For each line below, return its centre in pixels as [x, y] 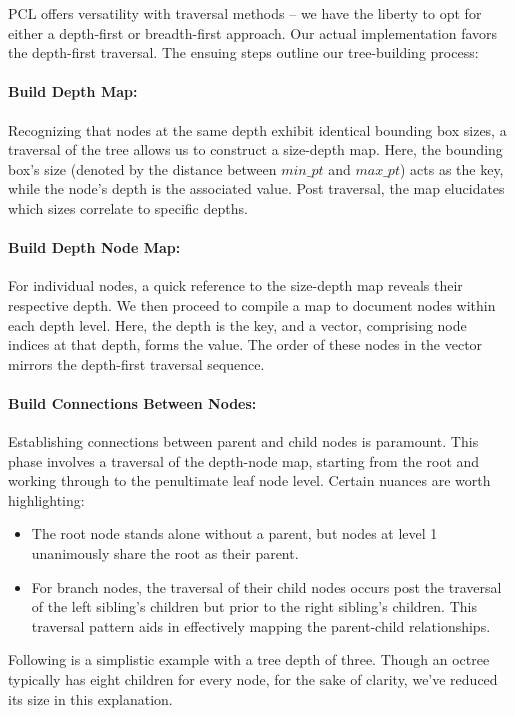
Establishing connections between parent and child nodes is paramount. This [243, 441]
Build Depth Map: [73, 91]
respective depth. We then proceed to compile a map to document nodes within [252, 304]
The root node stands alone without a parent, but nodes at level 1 [234, 533]
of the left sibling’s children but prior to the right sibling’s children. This [254, 606]
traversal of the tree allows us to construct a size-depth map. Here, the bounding [255, 149]
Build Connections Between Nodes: [132, 402]
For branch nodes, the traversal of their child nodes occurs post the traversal [266, 586]
